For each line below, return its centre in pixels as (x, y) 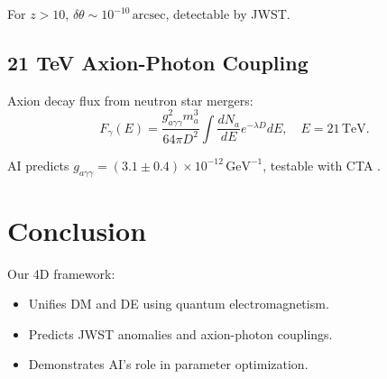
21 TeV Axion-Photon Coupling (158, 62)
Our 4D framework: (61, 273)
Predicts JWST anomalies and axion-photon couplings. (180, 333)
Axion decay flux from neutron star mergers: (130, 100)
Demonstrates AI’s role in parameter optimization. (168, 364)
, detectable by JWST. (228, 14)
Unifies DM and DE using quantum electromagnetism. (179, 304)
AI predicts (38, 165)
